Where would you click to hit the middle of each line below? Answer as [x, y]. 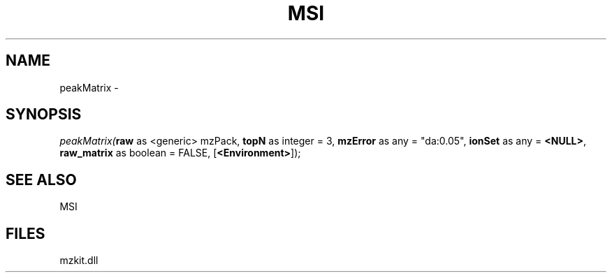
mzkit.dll [79, 261]
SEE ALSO [41, 180]
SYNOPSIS [44, 115]
